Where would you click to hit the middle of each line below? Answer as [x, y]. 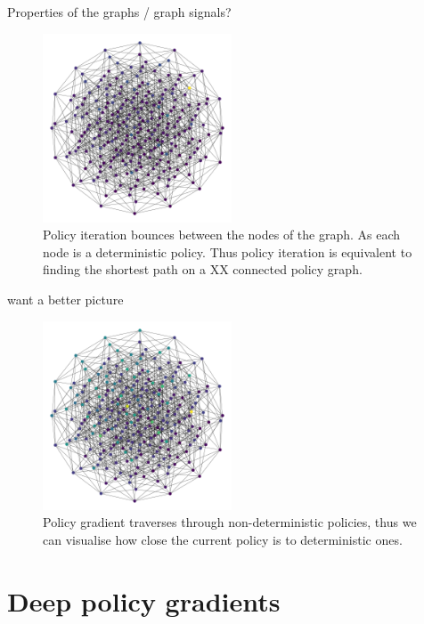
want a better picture [65, 299]
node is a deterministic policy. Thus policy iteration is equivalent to [228, 251]
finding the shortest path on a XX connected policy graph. [203, 269]
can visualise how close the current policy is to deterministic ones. [223, 539]
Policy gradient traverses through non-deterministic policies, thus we [230, 522]
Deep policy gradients [144, 600]
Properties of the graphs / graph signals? [119, 12]
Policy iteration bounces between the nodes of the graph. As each [222, 235]
